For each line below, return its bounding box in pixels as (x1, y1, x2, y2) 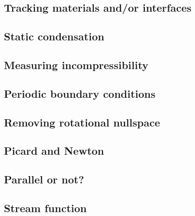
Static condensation (4, 29, 105, 44)
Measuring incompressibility (4, 57, 149, 72)
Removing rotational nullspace (4, 114, 160, 129)
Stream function (4, 200, 87, 215)
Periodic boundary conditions (4, 86, 156, 101)
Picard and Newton (4, 143, 105, 158)
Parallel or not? (4, 172, 84, 187)
